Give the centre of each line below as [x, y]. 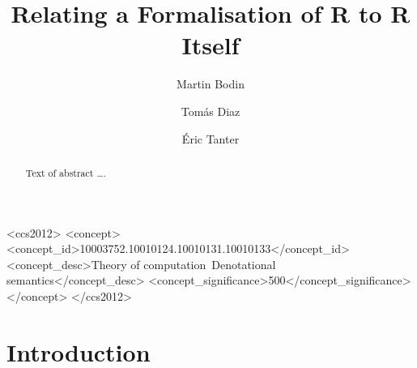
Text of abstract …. [66, 172]
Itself [211, 45]
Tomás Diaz [211, 111]
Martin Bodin [211, 84]
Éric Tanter [211, 138]
